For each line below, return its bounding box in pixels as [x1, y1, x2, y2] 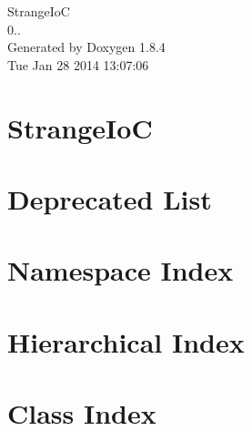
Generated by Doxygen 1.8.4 [7, 37, 166, 56]
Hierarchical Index [7, 323, 245, 360]
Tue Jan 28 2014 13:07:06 [7, 55, 149, 74]
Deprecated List [7, 180, 212, 217]
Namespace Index [7, 251, 234, 289]
